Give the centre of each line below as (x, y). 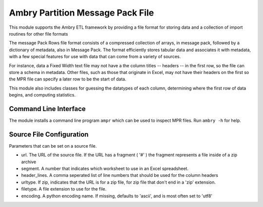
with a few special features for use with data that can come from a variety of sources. (95, 56)
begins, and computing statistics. (42, 95)
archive (29, 162)
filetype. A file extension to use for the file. (64, 189)
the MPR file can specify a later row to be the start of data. (68, 79)
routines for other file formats (38, 34)
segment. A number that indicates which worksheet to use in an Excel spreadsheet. (105, 169)
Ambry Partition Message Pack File (82, 13)
